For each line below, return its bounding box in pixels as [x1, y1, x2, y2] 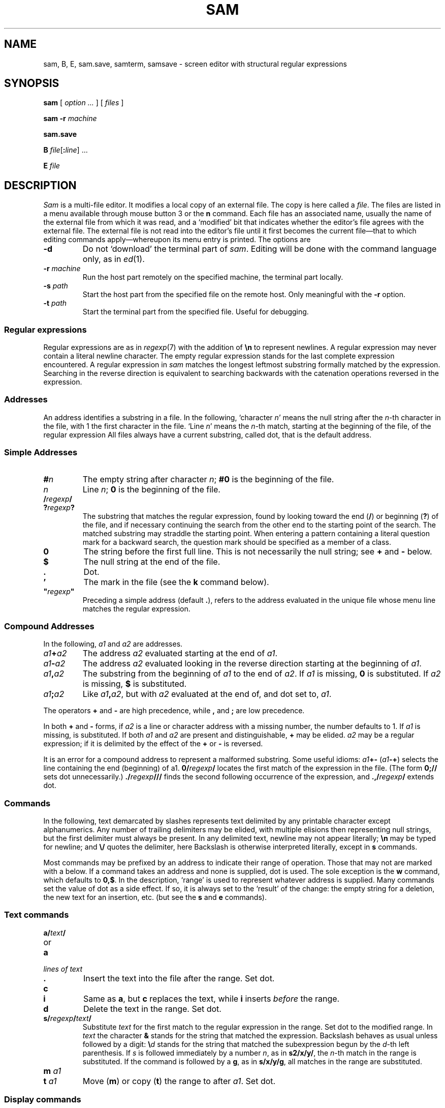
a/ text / [43, 928, 66, 937]
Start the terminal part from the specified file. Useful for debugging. [82, 307, 309, 316]
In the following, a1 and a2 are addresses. [43, 639, 183, 649]
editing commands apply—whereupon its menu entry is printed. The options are [43, 235, 311, 244]
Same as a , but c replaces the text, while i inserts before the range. [83, 993, 340, 1004]
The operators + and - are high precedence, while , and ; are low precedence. [43, 706, 305, 715]
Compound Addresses [4, 621, 94, 631]
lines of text [43, 964, 83, 973]
